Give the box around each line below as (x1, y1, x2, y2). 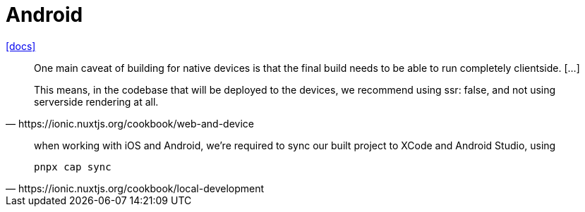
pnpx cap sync (34, 161, 111, 173)
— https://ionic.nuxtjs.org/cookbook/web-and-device (6, 117, 254, 130)
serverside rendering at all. (34, 95, 159, 108)
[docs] (6, 39, 36, 52)
